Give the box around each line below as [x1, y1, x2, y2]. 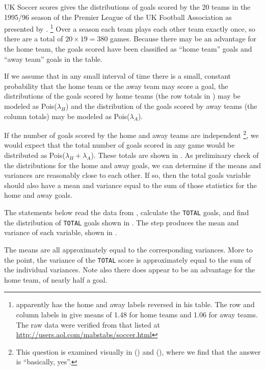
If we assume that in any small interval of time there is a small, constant [4, 71, 231, 81]
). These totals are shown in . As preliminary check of [91, 150, 259, 160]
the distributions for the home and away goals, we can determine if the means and [4, 159, 261, 170]
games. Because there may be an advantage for [110, 33, 257, 44]
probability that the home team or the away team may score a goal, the [4, 80, 228, 91]
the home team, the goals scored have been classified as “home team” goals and [4, 43, 252, 54]
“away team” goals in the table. [4, 53, 102, 64]
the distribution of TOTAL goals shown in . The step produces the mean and [4, 217, 239, 227]
